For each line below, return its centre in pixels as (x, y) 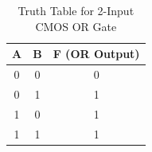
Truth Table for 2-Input (76, 10)
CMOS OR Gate (76, 26)
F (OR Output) (96, 54)
